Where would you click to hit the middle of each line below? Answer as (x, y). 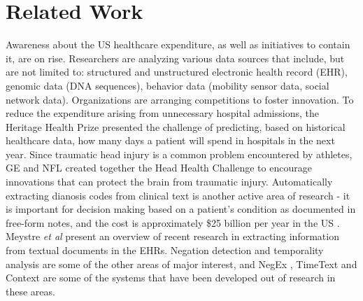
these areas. (30, 291)
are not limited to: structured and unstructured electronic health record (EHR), (177, 72)
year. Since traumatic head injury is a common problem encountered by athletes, (179, 154)
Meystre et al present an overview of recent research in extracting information (172, 236)
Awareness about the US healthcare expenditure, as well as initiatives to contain (178, 44)
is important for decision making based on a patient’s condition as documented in (181, 209)
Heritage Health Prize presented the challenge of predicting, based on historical (176, 126)
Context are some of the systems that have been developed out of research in (171, 278)
